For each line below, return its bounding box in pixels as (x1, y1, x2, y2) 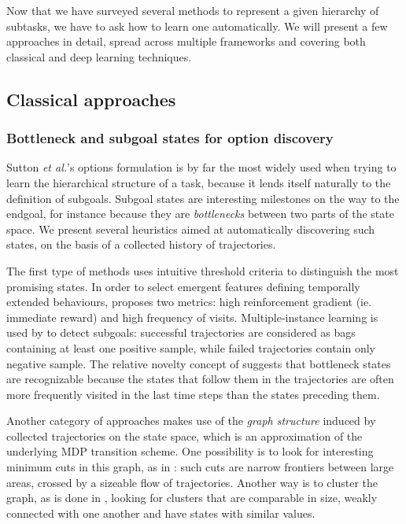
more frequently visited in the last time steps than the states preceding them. (6, 386, 380, 402)
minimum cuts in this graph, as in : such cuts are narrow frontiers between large (6, 459, 394, 475)
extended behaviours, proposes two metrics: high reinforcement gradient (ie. (6, 293, 372, 310)
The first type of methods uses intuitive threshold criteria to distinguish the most (6, 262, 399, 279)
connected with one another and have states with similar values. (6, 504, 316, 521)
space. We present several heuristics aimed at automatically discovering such (6, 220, 375, 237)
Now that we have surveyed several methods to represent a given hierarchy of (6, 2, 379, 18)
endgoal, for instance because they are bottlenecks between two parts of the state (6, 205, 394, 222)
